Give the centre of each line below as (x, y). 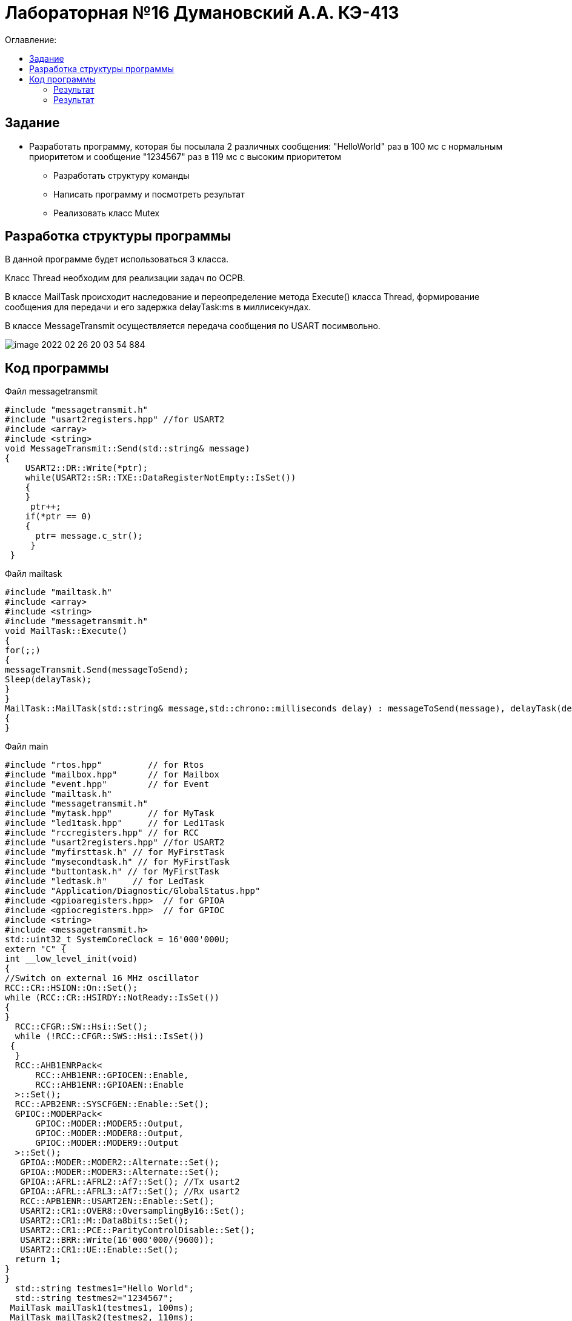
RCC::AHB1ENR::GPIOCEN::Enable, (112, 1075)
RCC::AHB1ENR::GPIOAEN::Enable (110, 1085)
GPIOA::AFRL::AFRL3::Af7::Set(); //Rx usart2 (130, 1192)
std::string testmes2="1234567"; (94, 1298)
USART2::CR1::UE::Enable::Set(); (99, 1250)
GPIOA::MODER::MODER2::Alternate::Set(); (120, 1163)
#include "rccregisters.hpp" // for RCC (102, 833)
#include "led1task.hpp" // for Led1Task (115, 823)
